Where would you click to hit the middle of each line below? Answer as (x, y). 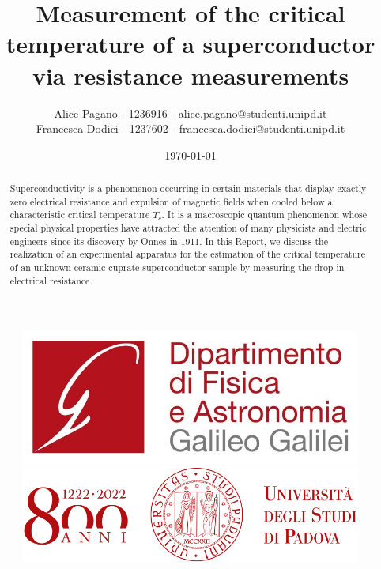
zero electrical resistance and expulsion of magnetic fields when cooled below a (171, 201)
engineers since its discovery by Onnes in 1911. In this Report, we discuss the (169, 241)
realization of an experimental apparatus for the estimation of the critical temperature (188, 254)
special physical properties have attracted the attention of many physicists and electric (188, 228)
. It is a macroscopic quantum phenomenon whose (264, 215)
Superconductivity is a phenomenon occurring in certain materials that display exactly (188, 188)
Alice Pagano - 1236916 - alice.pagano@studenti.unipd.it (190, 113)
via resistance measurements (190, 75)
